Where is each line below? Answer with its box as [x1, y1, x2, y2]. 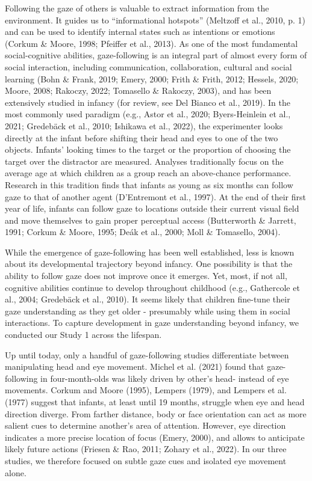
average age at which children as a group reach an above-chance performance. [5, 167, 292, 179]
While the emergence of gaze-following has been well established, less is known [5, 245, 295, 258]
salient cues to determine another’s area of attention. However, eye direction [5, 419, 286, 432]
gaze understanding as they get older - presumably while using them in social [5, 304, 290, 317]
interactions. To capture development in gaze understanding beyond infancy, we [5, 316, 299, 329]
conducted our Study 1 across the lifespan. [5, 328, 162, 341]
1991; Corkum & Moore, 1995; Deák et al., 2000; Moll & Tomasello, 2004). [5, 225, 281, 238]
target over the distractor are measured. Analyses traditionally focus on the [5, 155, 284, 167]
